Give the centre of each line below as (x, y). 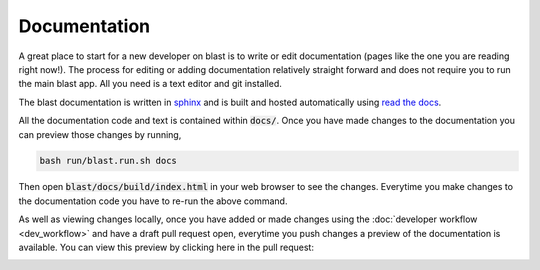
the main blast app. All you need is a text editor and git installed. (150, 84)
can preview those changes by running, (100, 134)
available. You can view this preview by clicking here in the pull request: (166, 247)
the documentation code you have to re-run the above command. (153, 201)
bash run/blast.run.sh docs (108, 161)
